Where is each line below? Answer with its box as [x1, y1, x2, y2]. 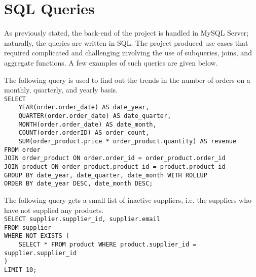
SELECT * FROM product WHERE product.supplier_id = [18, 241, 197, 249]
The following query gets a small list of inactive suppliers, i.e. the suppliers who [4, 194, 251, 205]
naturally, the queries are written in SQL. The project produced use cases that [4, 37, 248, 48]
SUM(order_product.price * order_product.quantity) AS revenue [18, 137, 237, 145]
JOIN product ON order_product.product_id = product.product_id [4, 163, 226, 170]
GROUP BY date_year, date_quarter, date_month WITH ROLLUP [4, 171, 207, 179]
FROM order [4, 146, 41, 153]
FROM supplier [4, 224, 52, 231]
